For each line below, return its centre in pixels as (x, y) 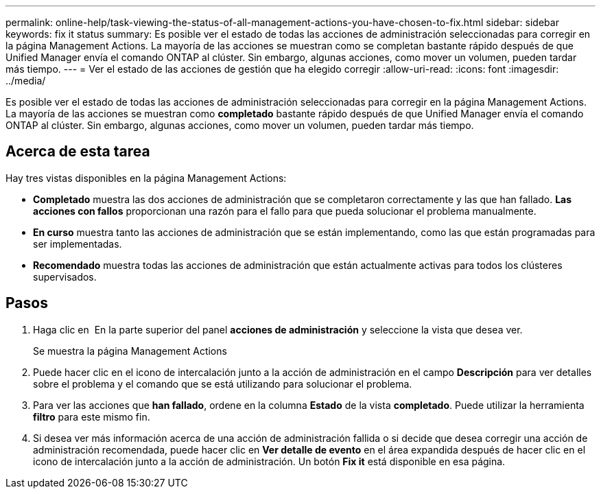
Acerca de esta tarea (78, 152)
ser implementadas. (78, 244)
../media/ (26, 81)
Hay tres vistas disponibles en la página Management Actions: (146, 178)
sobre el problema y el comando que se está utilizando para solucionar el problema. (223, 384)
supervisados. (65, 277)
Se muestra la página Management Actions (130, 351)
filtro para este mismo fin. (92, 416)
